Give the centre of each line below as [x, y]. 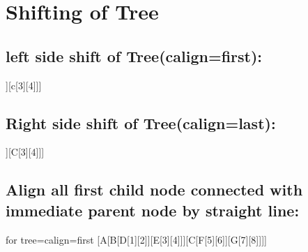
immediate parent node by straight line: [153, 210]
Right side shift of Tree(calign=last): [141, 123]
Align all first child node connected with [154, 190]
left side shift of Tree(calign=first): [134, 55]
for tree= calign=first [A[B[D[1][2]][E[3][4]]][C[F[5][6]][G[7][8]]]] [136, 239]
